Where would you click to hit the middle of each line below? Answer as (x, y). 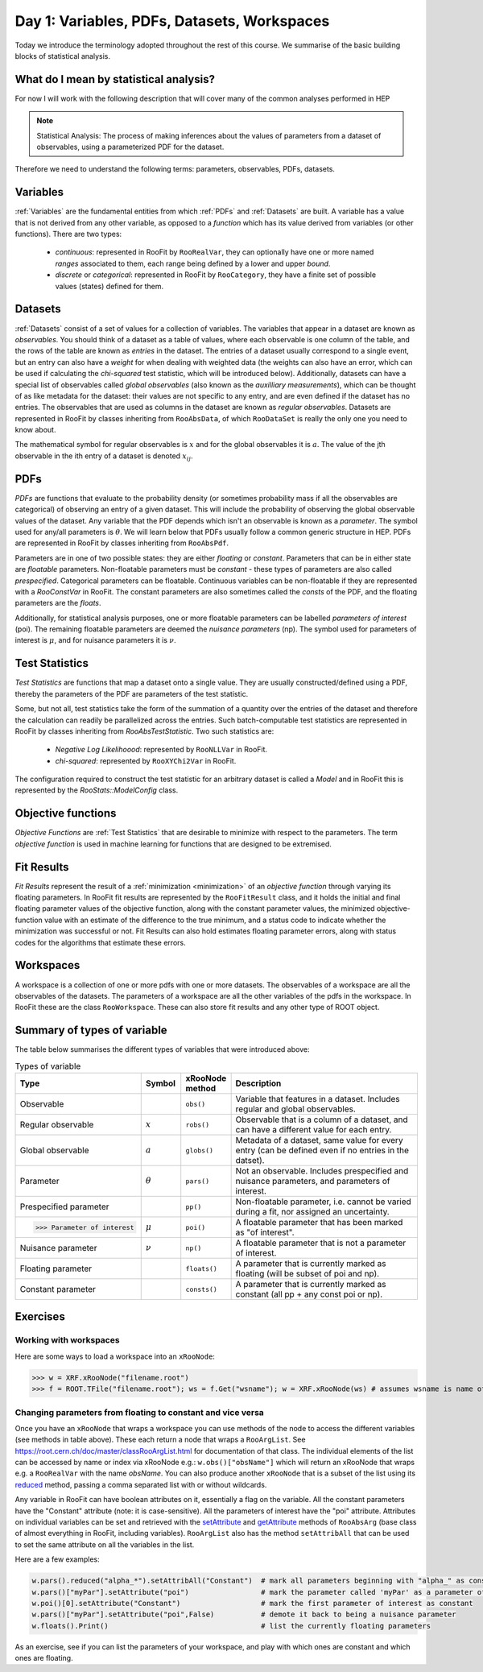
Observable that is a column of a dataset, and (322, 1119)
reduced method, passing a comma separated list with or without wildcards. (141, 1484)
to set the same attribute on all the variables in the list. (105, 1544)
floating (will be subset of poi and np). (308, 1274)
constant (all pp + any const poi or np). (309, 1294)
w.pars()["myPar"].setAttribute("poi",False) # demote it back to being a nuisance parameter (244, 1614)
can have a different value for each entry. (314, 1130)
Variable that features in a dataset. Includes (318, 1099)
